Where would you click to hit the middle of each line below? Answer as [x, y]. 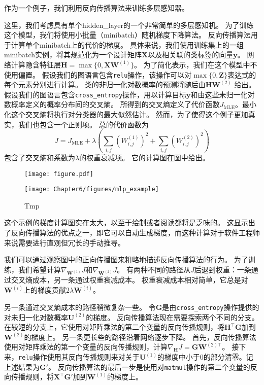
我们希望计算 [39, 269]
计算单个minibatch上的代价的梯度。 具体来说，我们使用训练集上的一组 [127, 44]
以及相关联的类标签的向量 [191, 55]
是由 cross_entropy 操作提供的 [211, 307]
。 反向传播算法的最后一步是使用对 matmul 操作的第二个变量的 [149, 366]
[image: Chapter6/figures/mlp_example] [92, 189]
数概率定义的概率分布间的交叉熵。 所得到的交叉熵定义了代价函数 [112, 104]
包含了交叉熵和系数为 [40, 157]
